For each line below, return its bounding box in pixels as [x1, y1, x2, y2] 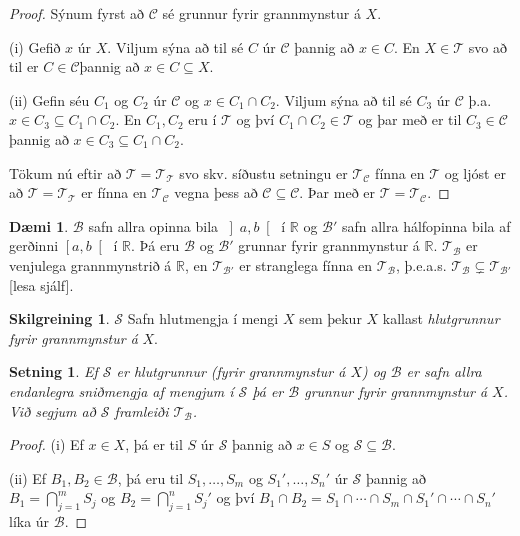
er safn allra [406, 361, 482, 382]
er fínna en [81, 182, 147, 203]
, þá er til [125, 434, 183, 455]
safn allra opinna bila [88, 215, 219, 236]
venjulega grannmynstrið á [9, 254, 172, 275]
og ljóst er [444, 162, 506, 183]
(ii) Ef [9, 467, 47, 488]
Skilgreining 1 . [9, 308, 110, 329]
